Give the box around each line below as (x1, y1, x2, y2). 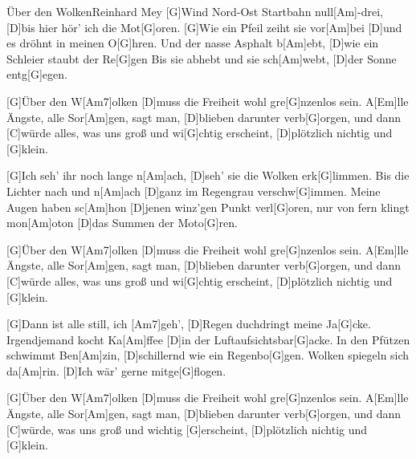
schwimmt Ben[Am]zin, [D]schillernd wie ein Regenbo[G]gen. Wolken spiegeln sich (6, 347, 410, 364)
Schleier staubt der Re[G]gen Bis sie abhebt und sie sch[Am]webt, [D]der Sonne (6, 50, 397, 67)
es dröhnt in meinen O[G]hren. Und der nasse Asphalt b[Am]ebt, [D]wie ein (6, 35, 379, 51)
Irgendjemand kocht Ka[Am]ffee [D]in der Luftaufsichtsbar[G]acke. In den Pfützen (6, 331, 410, 347)
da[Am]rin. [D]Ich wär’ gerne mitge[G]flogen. (6, 362, 226, 379)
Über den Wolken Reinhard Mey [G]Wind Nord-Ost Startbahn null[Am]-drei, (6, 3, 383, 19)
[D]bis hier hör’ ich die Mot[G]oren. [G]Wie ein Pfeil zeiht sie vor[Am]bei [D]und (6, 18, 402, 35)
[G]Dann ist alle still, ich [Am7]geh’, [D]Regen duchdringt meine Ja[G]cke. (6, 315, 371, 332)
